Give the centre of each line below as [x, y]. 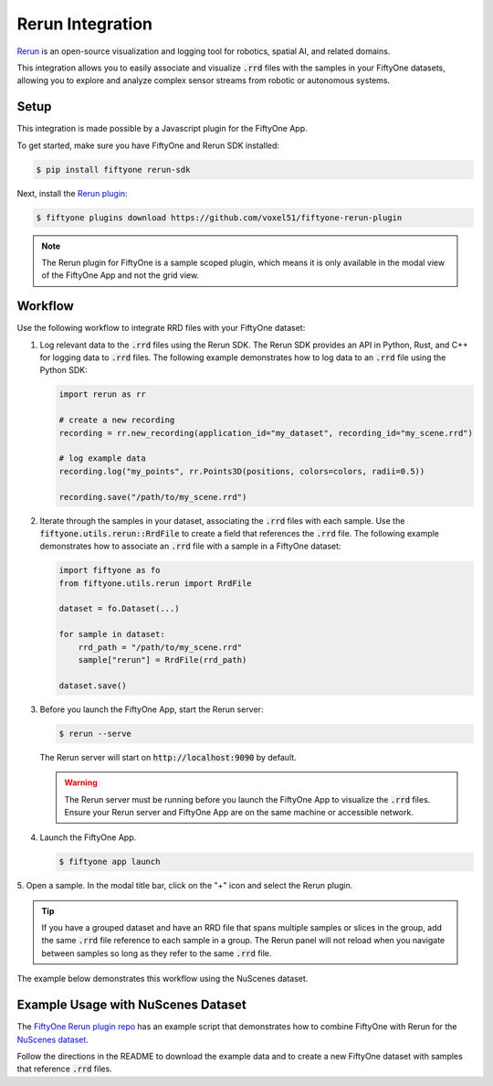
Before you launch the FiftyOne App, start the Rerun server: [152, 709]
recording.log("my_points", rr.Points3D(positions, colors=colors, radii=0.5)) [242, 471]
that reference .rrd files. [65, 1069]
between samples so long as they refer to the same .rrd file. [157, 953]
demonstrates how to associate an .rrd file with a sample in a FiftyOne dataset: [190, 546]
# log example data [102, 458]
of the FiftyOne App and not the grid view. [121, 275]
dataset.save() [93, 685]
